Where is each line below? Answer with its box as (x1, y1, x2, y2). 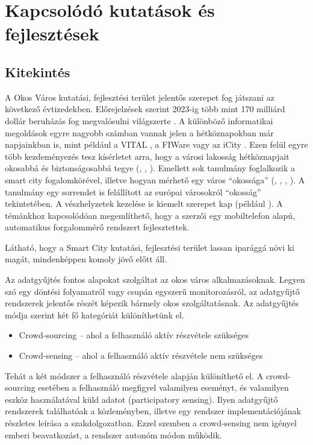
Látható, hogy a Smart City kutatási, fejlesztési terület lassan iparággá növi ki (5, 241, 294, 253)
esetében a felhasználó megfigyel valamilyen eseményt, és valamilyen (38, 381, 289, 394)
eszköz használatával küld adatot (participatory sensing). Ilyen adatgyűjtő (5, 393, 278, 405)
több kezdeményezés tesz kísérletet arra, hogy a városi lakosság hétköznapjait (5, 150, 290, 162)
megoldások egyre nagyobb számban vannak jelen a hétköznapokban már (5, 126, 274, 139)
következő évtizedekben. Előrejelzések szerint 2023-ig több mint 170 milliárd (5, 103, 285, 115)
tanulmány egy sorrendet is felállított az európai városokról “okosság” (5, 185, 261, 198)
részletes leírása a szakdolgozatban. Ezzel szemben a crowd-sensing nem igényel (5, 417, 297, 429)
